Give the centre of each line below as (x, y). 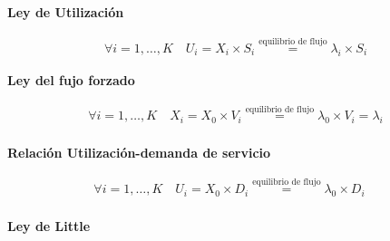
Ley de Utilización (66, 12)
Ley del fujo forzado (71, 79)
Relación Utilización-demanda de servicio (139, 153)
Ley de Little (49, 225)
